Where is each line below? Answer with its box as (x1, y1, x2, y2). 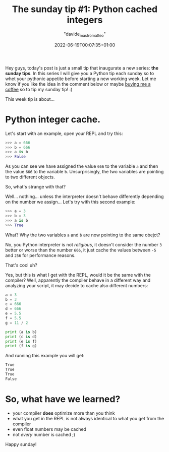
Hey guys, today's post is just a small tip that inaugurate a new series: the (5, 64, 159, 71)
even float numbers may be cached (12, 426, 87, 432)
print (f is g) (5, 344, 37, 349)
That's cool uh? (5, 262, 38, 268)
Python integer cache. (5, 113, 101, 125)
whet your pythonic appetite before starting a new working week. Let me (5, 76, 156, 82)
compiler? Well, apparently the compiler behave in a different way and (5, 277, 151, 283)
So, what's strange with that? (5, 184, 66, 190)
